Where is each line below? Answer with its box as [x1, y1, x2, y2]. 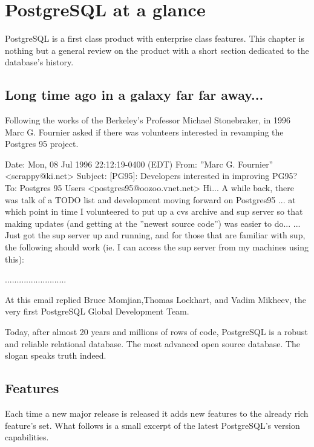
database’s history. [5, 56, 74, 68]
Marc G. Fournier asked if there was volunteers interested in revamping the [5, 125, 284, 138]
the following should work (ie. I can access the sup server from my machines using [5, 241, 309, 253]
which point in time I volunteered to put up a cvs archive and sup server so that [5, 205, 303, 218]
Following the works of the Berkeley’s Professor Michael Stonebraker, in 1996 [5, 114, 291, 126]
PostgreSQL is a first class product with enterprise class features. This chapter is [5, 32, 304, 45]
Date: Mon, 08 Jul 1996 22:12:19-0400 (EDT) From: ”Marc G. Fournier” [5, 157, 273, 170]
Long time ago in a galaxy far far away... [5, 85, 264, 104]
